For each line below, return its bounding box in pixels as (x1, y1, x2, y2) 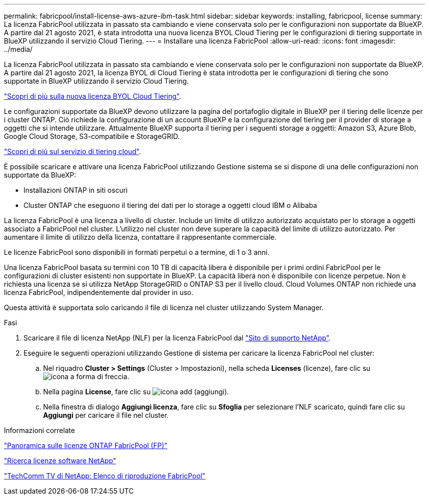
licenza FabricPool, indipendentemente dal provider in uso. (4, 288, 193, 296)
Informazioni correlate (4, 426, 75, 434)
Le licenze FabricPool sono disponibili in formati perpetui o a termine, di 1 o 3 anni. (4, 248, 270, 256)
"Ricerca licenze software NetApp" (4, 456, 117, 465)
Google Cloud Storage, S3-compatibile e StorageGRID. (4, 132, 180, 140)
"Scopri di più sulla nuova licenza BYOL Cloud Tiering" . (4, 92, 181, 100)
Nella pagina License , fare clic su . (43, 387, 229, 396)
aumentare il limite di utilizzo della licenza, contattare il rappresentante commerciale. (4, 233, 277, 241)
